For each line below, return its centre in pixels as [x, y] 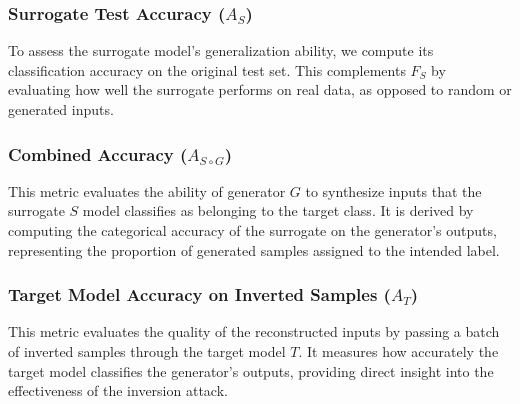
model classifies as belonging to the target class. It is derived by [278, 210]
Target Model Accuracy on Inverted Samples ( [199, 294]
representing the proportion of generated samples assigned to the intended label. [254, 249]
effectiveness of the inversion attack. [118, 390]
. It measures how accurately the [398, 351]
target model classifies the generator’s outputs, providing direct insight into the [251, 370]
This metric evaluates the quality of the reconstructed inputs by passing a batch [254, 331]
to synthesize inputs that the [393, 190]
